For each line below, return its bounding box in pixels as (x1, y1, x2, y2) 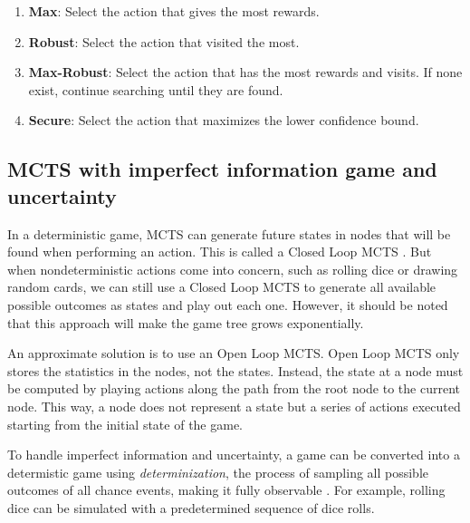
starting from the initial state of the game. (7, 414, 244, 433)
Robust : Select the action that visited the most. (28, 32, 300, 51)
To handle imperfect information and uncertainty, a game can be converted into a (7, 445, 460, 464)
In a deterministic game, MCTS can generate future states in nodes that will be (7, 224, 451, 243)
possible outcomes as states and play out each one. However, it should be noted (7, 295, 448, 314)
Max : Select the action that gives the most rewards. (28, 2, 320, 20)
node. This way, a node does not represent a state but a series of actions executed (7, 396, 461, 415)
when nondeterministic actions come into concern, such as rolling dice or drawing (7, 259, 458, 278)
